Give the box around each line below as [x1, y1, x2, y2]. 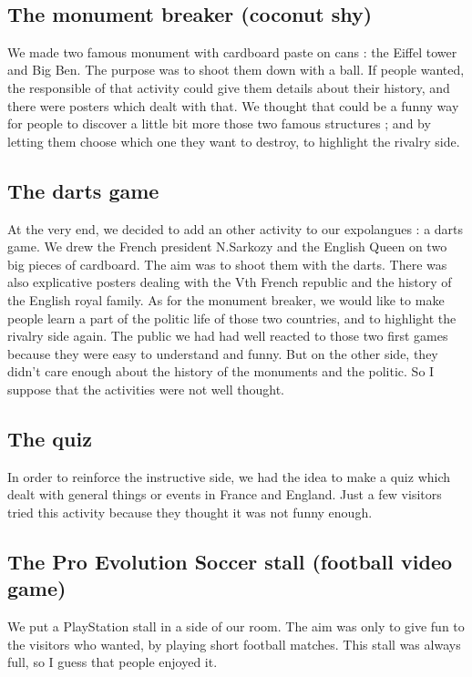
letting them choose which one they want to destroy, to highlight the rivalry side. [7, 131, 460, 150]
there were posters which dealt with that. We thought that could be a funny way [7, 96, 459, 115]
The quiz [7, 424, 92, 452]
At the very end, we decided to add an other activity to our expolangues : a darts [7, 219, 464, 238]
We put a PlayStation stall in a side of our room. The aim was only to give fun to [7, 617, 465, 636]
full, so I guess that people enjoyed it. [7, 652, 218, 672]
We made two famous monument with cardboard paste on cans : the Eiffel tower [7, 42, 457, 61]
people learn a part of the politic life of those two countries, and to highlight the [7, 308, 457, 327]
